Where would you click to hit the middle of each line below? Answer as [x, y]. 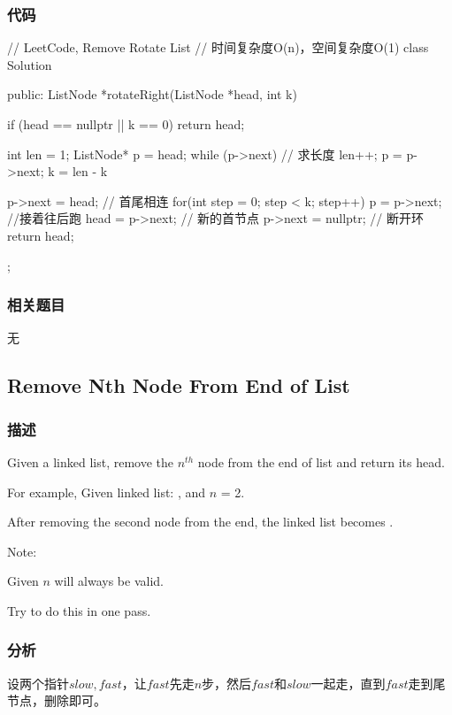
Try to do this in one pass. [79, 610]
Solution [30, 64]
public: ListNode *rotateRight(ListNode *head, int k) [152, 94]
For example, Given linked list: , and [107, 492]
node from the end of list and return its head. [321, 461]
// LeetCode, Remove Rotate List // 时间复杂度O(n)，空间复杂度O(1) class [218, 47]
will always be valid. [109, 581]
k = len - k [78, 171]
